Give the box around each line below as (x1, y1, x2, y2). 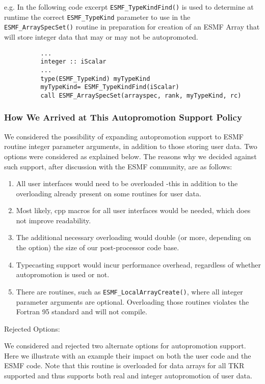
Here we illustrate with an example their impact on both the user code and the (4, 350, 251, 361)
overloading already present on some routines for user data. (16, 188, 201, 198)
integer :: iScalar (40, 58, 107, 66)
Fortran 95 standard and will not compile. (16, 306, 147, 317)
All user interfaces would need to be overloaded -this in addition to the (16, 178, 238, 189)
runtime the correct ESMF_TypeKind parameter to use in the (4, 11, 191, 22)
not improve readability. (16, 215, 91, 225)
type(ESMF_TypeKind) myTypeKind (40, 75, 150, 82)
